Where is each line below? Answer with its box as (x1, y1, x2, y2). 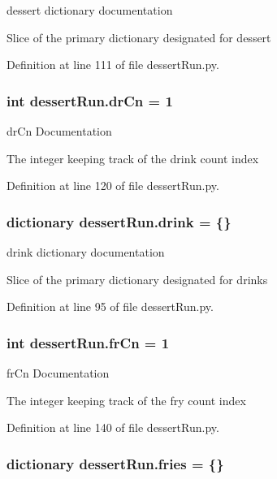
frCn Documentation (6, 365, 110, 381)
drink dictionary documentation (6, 244, 165, 260)
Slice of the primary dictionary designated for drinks (6, 270, 268, 287)
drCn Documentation (6, 123, 112, 139)
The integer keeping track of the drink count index (6, 149, 259, 166)
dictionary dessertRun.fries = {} (6, 453, 224, 473)
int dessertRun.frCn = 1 (6, 332, 170, 352)
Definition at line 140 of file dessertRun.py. (6, 419, 219, 436)
